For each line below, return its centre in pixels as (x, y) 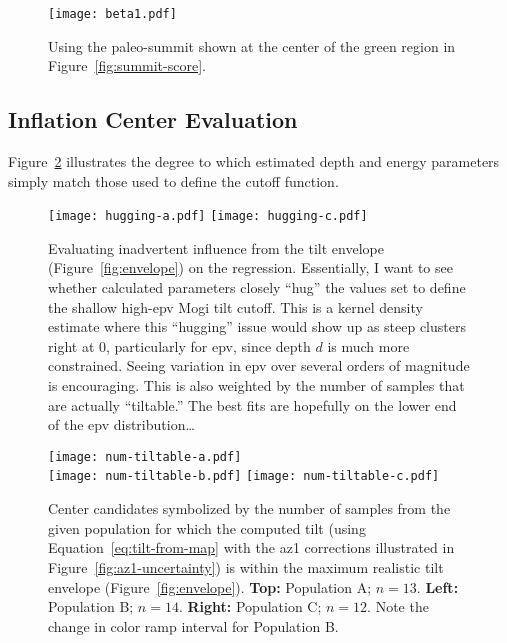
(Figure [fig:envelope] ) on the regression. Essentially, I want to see (250, 267)
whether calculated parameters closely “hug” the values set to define (257, 287)
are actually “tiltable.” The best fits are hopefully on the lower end (252, 404)
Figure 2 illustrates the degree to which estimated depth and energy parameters (254, 161)
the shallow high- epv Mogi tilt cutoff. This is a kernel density (235, 306)
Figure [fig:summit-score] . (127, 65)
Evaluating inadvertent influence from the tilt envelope (216, 247)
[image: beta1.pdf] (112, 14)
